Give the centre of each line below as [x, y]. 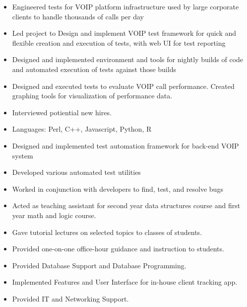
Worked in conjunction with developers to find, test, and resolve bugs [118, 189]
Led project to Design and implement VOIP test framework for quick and [124, 33]
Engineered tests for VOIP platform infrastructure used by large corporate [125, 6]
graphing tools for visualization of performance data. [92, 96]
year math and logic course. [54, 215]
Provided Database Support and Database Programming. [99, 265]
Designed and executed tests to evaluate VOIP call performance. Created [123, 86]
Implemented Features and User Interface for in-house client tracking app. [125, 282]
